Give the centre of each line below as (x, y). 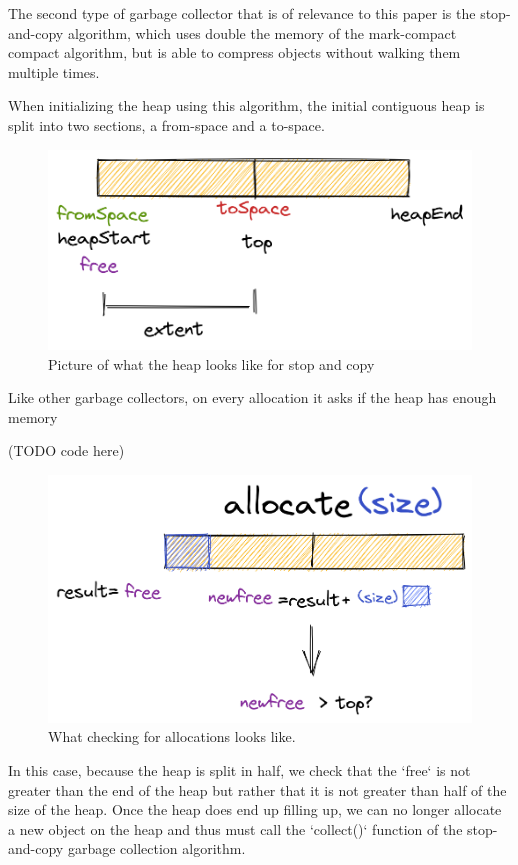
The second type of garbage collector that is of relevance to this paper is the (242, 13)
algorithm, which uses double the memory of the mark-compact (262, 32)
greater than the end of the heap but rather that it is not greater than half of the (257, 789)
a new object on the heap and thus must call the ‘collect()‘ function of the (235, 828)
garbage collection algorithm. (156, 848)
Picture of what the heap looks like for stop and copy (211, 363)
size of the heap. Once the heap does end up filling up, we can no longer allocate (255, 809)
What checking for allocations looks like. (172, 736)
